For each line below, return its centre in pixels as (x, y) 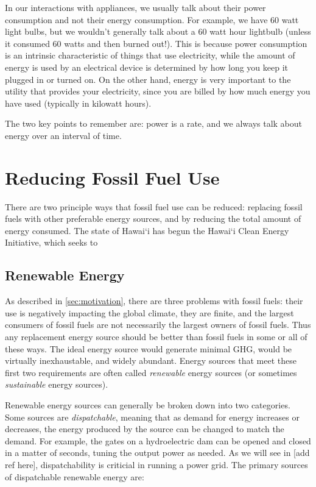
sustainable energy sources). (57, 384)
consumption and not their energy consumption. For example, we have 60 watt (152, 19)
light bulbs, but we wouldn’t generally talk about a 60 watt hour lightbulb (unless (158, 31)
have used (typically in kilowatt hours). (78, 103)
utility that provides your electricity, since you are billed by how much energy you (158, 91)
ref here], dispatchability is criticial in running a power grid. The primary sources (156, 464)
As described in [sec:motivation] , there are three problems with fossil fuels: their (154, 301)
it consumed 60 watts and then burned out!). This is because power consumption (156, 43)
